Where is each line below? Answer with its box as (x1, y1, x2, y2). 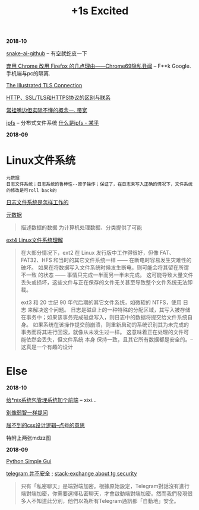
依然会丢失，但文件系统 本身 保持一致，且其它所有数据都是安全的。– (26, 336, 193, 343)
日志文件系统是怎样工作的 (6, 199, 69, 206)
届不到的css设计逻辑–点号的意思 (6, 422, 85, 429)
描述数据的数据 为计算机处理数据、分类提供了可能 (20, 224, 143, 231)
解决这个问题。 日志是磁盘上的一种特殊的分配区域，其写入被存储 (32, 306, 191, 313)
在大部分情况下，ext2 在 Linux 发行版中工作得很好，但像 (20, 249, 159, 256)
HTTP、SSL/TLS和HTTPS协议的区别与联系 (6, 94, 111, 102)
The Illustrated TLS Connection (6, 82, 83, 89)
